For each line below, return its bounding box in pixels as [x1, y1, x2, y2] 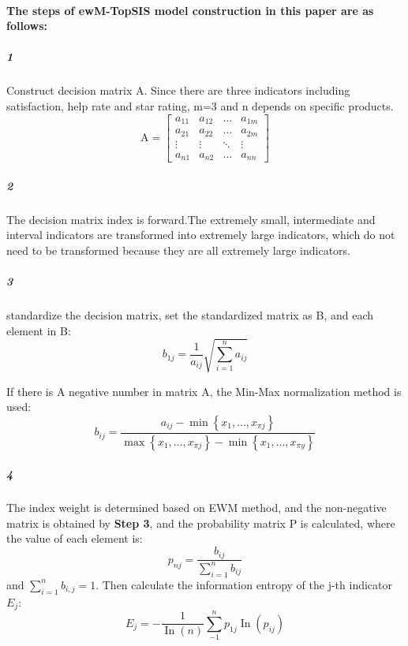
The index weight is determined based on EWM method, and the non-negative [6, 499, 387, 516]
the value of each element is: [6, 530, 143, 547]
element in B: [6, 322, 71, 338]
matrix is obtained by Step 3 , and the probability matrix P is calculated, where [6, 514, 395, 531]
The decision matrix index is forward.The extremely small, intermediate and [6, 211, 376, 227]
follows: [6, 17, 47, 34]
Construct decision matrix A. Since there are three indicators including [6, 82, 350, 99]
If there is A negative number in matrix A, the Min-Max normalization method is [6, 383, 402, 399]
